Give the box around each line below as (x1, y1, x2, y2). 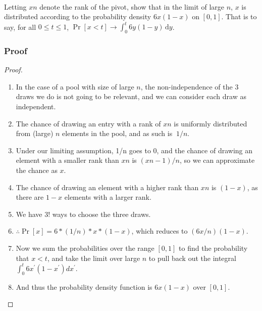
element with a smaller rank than (16, 155, 119, 165)
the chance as (16, 165, 58, 175)
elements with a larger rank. (64, 192, 151, 202)
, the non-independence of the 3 (140, 81, 239, 92)
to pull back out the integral (148, 252, 236, 263)
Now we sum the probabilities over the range (16, 243, 154, 253)
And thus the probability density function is (16, 281, 152, 292)
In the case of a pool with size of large (16, 81, 134, 92)
